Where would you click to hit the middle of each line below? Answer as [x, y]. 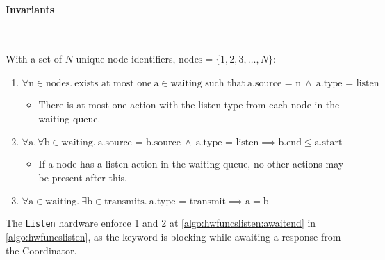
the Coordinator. [41, 250]
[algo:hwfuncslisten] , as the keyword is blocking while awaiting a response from [173, 237]
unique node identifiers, [126, 59]
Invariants [30, 9]
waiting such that [208, 83]
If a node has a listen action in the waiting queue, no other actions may [191, 164]
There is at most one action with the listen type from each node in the [189, 104]
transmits [124, 202]
